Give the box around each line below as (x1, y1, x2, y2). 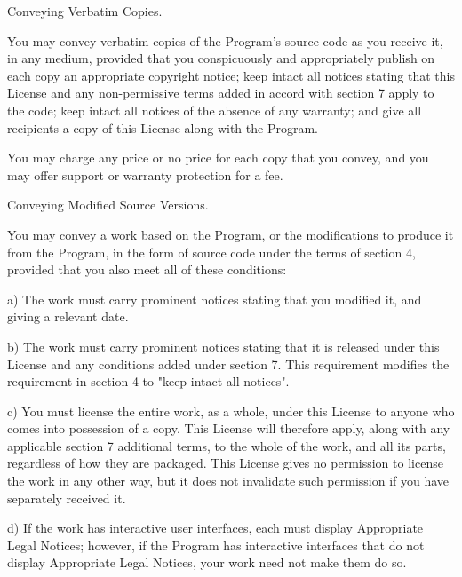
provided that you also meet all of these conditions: (7, 260, 287, 279)
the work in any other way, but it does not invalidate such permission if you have (7, 471, 450, 490)
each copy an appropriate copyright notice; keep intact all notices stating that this (7, 66, 455, 84)
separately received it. (7, 488, 126, 507)
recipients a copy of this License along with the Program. (7, 118, 318, 137)
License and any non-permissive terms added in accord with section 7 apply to (7, 83, 434, 102)
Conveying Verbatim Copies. (7, 2, 163, 20)
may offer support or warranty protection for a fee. (7, 165, 283, 184)
